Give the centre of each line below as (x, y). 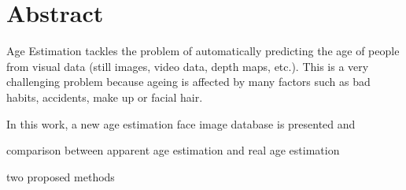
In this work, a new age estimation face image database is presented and (181, 123)
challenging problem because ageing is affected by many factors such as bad (188, 82)
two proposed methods (61, 176)
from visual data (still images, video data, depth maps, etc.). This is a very (188, 66)
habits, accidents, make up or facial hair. (105, 97)
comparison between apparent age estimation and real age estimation (173, 150)
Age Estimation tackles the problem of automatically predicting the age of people (203, 51)
